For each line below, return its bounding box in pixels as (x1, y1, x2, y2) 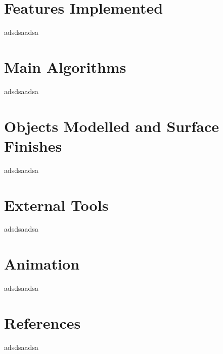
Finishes (4, 135, 62, 156)
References (4, 312, 81, 333)
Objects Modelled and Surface (4, 115, 219, 136)
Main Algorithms (4, 56, 126, 77)
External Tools (4, 194, 109, 215)
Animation (4, 253, 80, 274)
